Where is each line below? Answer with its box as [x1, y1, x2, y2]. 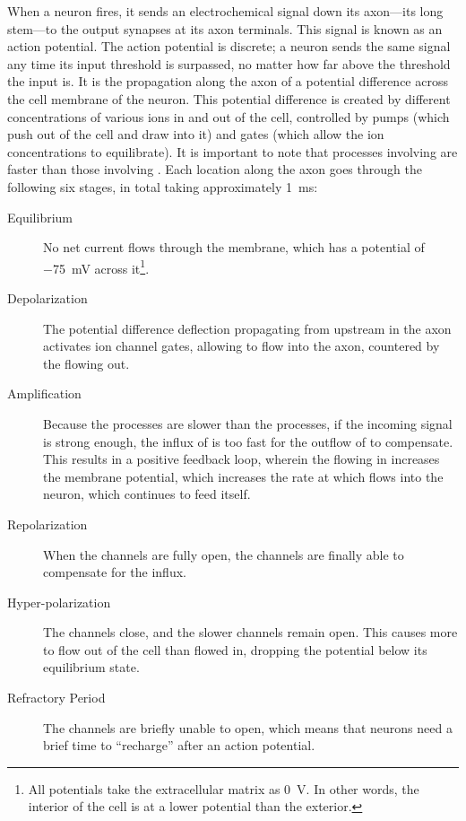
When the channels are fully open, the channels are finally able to [43, 545, 404, 563]
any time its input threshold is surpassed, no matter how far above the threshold [7, 54, 451, 73]
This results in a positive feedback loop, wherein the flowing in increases [43, 450, 440, 468]
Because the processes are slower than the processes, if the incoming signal [43, 414, 453, 432]
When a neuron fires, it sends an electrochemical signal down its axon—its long [7, 2, 444, 20]
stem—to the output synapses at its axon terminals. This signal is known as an [7, 19, 443, 38]
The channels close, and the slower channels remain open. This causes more [43, 623, 458, 642]
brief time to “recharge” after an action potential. [43, 736, 315, 755]
